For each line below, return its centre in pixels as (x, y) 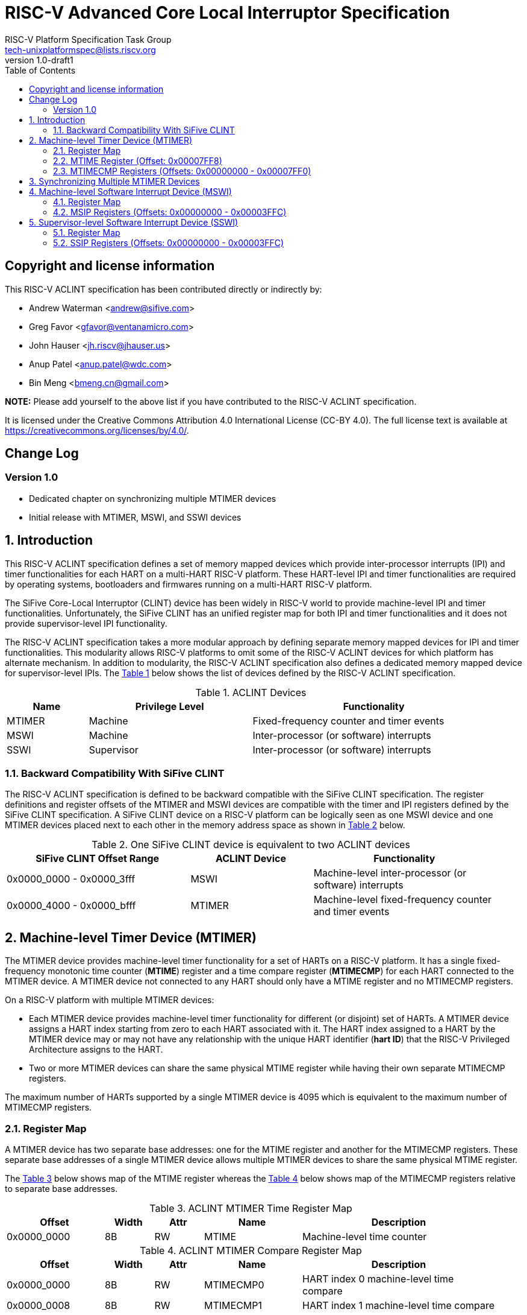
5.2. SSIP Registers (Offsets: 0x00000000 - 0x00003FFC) (169, 242)
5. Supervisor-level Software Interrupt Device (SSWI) (134, 222)
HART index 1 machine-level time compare (399, 1305)
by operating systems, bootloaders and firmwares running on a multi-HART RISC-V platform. (189, 584)
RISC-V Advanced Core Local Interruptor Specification (228, 13)
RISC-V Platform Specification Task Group (88, 39)
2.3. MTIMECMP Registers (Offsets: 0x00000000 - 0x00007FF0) (182, 171)
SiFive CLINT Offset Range (98, 859)
